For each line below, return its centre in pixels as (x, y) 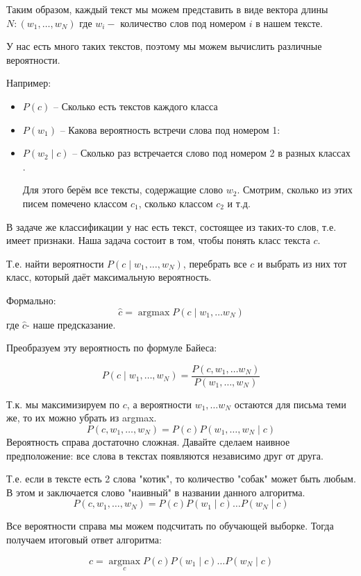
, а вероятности (159, 404)
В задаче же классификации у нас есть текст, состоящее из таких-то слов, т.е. (171, 226)
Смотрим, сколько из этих (298, 190)
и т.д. (239, 203)
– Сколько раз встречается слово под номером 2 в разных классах (211, 153)
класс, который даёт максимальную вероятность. (109, 277)
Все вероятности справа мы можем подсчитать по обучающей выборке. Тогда (170, 526)
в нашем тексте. (289, 23)
